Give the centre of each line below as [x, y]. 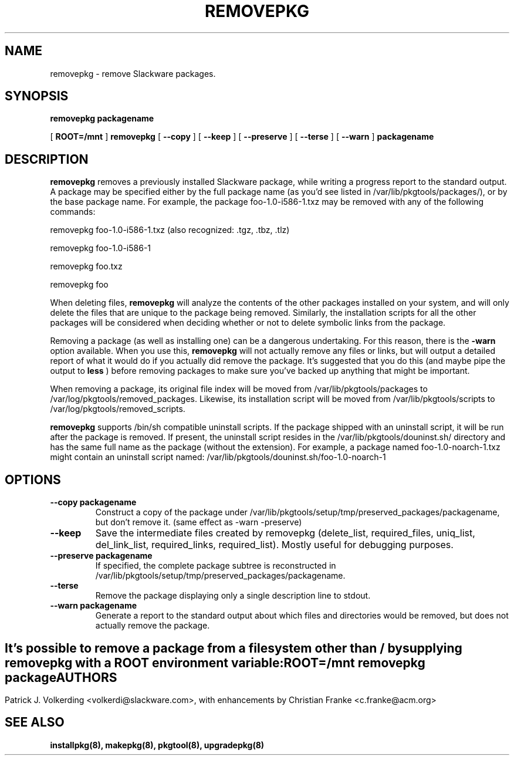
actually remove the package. [153, 626]
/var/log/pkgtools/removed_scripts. [118, 409]
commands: [73, 212]
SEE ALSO [35, 722]
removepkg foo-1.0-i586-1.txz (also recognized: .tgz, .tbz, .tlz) [170, 230]
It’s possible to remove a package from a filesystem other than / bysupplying [234, 648]
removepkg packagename [102, 119]
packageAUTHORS [61, 677]
